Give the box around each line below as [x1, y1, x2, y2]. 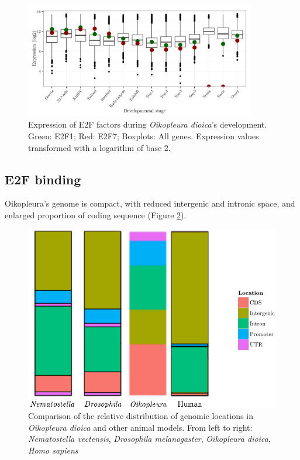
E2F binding [5, 170, 81, 188]
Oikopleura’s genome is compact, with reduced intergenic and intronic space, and [5, 197, 295, 210]
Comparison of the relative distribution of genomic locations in [28, 410, 253, 422]
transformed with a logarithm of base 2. [28, 141, 171, 153]
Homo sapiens [28, 444, 78, 456]
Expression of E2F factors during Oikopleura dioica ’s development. [28, 118, 267, 131]
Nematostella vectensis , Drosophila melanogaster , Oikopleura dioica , [28, 432, 271, 445]
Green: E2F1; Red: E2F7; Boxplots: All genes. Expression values [28, 129, 259, 142]
